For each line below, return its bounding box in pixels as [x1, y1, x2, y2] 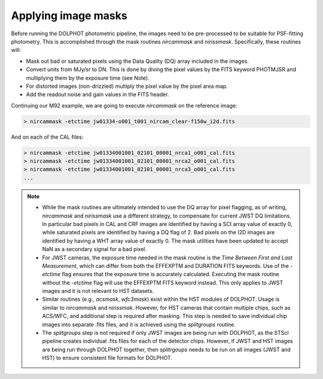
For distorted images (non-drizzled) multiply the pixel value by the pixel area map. [26, 82, 228, 90]
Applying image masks [11, 9, 128, 22]
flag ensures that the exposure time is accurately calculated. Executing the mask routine [62, 271, 279, 278]
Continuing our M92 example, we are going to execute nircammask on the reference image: [11, 102, 237, 109]
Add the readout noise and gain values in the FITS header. [26, 91, 169, 98]
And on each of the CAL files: [11, 133, 84, 140]
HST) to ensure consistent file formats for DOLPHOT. [42, 354, 173, 362]
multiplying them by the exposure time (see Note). [26, 74, 150, 81]
